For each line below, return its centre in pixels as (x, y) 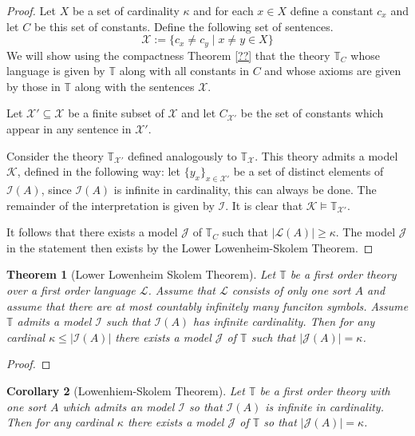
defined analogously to (182, 155)
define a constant (332, 10)
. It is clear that (264, 205)
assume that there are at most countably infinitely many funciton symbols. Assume (207, 305)
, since (56, 189)
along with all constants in (184, 71)
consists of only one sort (291, 289)
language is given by (56, 71)
